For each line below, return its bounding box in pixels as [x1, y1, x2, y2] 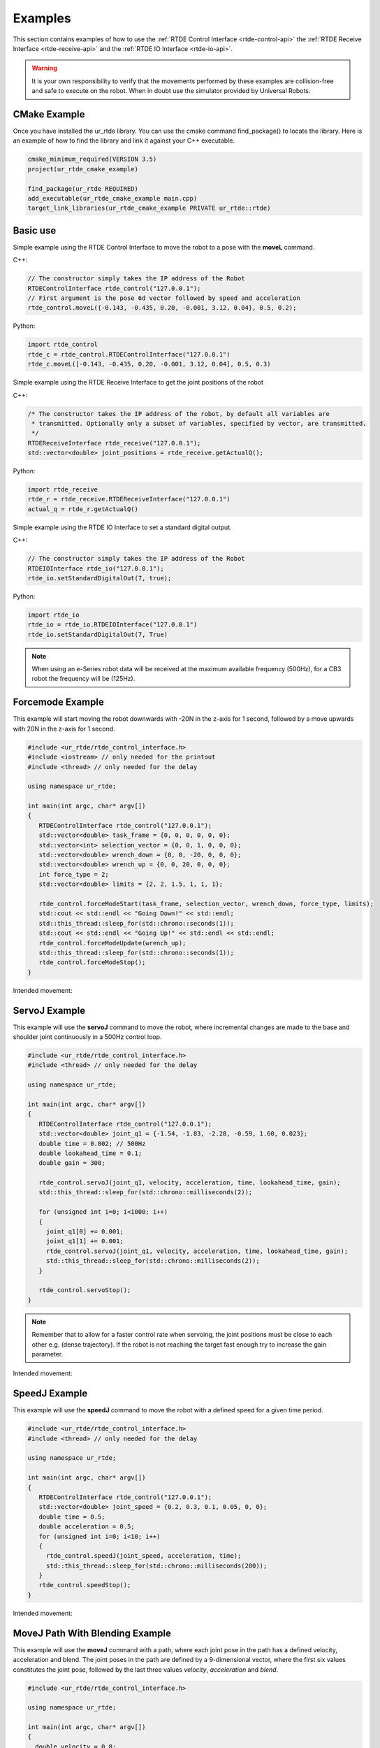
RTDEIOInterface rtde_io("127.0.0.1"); [27, 564, 164, 573]
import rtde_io [27, 610, 80, 619]
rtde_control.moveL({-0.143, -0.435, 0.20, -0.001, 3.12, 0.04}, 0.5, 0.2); [27, 304, 297, 312]
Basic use [13, 224, 57, 236]
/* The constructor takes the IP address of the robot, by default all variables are [27, 410, 330, 417]
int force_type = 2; [38, 871, 110, 878]
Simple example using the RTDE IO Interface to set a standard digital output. [13, 523, 232, 531]
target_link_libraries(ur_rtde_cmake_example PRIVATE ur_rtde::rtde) [27, 204, 271, 213]
